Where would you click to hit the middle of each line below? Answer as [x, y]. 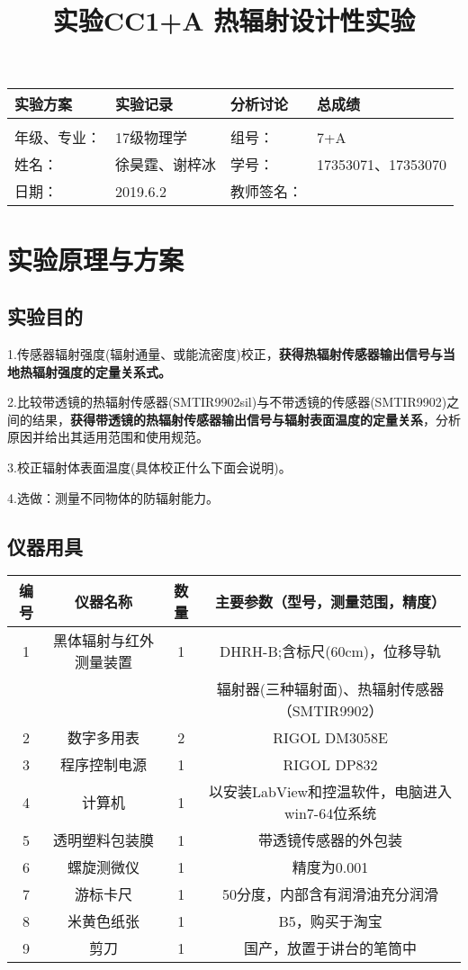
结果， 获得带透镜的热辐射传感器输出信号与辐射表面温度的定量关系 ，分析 [246, 419]
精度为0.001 [330, 867]
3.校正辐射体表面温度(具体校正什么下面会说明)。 [149, 467]
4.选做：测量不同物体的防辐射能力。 [113, 497]
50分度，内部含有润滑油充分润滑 [331, 894]
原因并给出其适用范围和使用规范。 [108, 437]
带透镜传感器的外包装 [331, 840]
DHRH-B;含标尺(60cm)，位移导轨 [331, 651]
